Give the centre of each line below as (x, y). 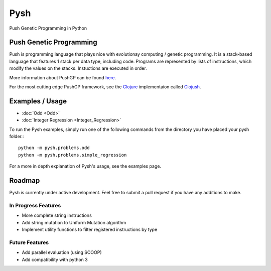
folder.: (17, 137)
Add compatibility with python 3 (55, 259)
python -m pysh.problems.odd (54, 148)
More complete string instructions (57, 215)
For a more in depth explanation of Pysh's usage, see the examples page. (85, 166)
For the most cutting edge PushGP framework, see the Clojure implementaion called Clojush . (105, 87)
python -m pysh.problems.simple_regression (73, 155)
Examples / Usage (38, 101)
